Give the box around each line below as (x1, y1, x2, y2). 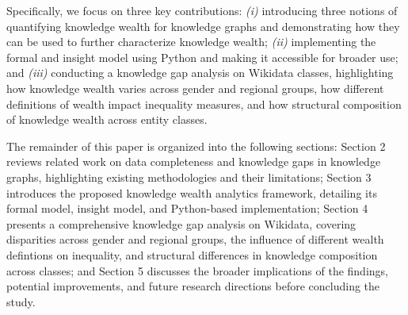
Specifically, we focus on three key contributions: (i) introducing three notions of (6, 2, 398, 18)
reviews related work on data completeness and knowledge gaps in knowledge (6, 153, 381, 170)
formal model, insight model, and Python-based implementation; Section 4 (6, 200, 368, 217)
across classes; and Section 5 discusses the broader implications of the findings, (6, 262, 388, 279)
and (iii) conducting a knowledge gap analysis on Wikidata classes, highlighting (6, 64, 394, 81)
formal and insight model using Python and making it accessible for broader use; (6, 48, 398, 65)
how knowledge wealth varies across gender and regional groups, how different (6, 79, 384, 96)
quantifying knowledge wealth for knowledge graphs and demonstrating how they (6, 17, 400, 34)
